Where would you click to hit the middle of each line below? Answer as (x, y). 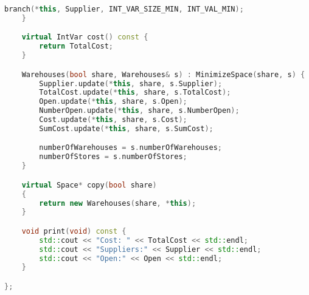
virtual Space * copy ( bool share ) (89, 185)
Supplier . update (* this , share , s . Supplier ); (131, 83)
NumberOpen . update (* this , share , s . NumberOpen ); (139, 111)
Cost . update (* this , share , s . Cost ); (113, 120)
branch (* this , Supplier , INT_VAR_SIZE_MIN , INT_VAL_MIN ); (124, 9)
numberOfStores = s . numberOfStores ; (113, 157)
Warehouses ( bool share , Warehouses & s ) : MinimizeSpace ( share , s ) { (163, 74)
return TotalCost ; (76, 46)
